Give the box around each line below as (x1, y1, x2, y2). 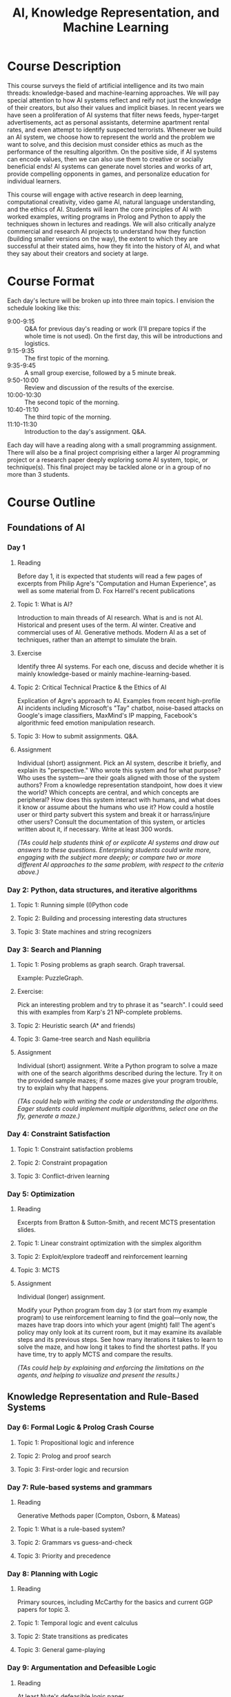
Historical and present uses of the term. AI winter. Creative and (17, 621, 197, 629)
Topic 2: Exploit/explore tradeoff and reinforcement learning (17, 1252, 188, 1260)
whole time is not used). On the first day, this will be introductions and (24, 332, 223, 340)
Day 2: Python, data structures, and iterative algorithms (7, 884, 198, 894)
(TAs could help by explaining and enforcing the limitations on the (17, 1363, 205, 1372)
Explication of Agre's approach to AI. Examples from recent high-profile (17, 696, 221, 705)
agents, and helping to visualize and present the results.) (17, 1370, 180, 1379)
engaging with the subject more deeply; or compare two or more (17, 853, 201, 861)
